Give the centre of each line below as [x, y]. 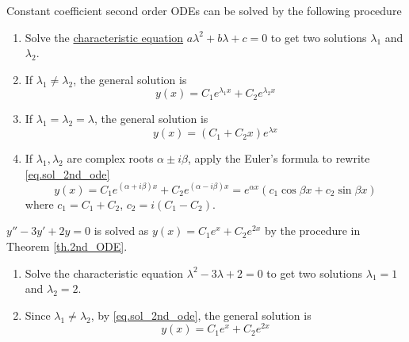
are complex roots [110, 158]
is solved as [121, 231]
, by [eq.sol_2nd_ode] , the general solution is [201, 315]
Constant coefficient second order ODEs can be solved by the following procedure [204, 10]
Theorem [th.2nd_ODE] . [67, 246]
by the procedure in [312, 231]
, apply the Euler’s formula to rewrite [279, 158]
